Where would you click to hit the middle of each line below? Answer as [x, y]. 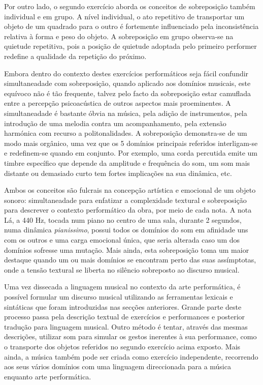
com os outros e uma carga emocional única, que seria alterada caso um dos [122, 240]
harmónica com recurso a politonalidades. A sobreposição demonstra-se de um [126, 133]
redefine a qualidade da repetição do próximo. [75, 56]
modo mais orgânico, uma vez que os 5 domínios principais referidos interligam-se [131, 143]
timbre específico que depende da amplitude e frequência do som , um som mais [127, 162]
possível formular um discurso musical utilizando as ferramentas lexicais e [119, 297]
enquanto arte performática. [48, 376]
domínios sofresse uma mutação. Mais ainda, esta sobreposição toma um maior [127, 249]
